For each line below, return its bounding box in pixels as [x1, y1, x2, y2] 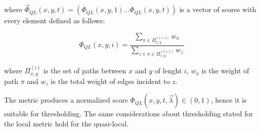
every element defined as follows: [4, 15, 105, 26]
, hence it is [210, 95, 247, 105]
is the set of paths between [44, 65, 126, 76]
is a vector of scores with [179, 4, 256, 15]
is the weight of [201, 65, 249, 76]
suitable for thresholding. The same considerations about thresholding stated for [4, 108, 253, 119]
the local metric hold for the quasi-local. [4, 118, 128, 128]
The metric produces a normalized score [4, 95, 128, 105]
